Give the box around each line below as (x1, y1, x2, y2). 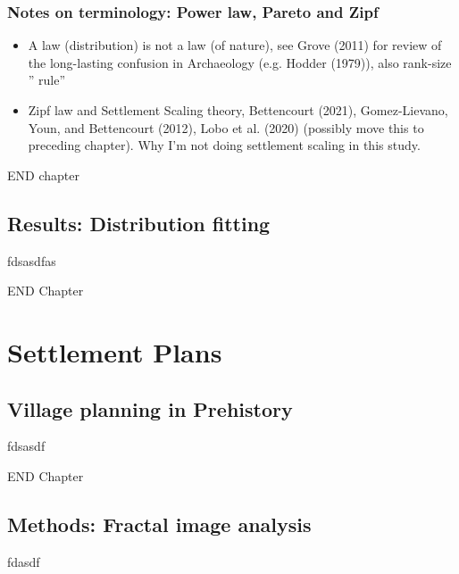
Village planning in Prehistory (7, 395, 293, 422)
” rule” (28, 71, 66, 89)
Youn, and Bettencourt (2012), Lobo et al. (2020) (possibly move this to (28, 118, 424, 137)
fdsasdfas (7, 251, 56, 270)
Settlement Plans (7, 333, 222, 370)
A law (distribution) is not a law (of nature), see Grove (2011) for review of (28, 36, 442, 54)
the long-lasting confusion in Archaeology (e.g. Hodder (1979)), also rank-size (28, 53, 452, 71)
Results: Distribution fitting (7, 209, 271, 237)
